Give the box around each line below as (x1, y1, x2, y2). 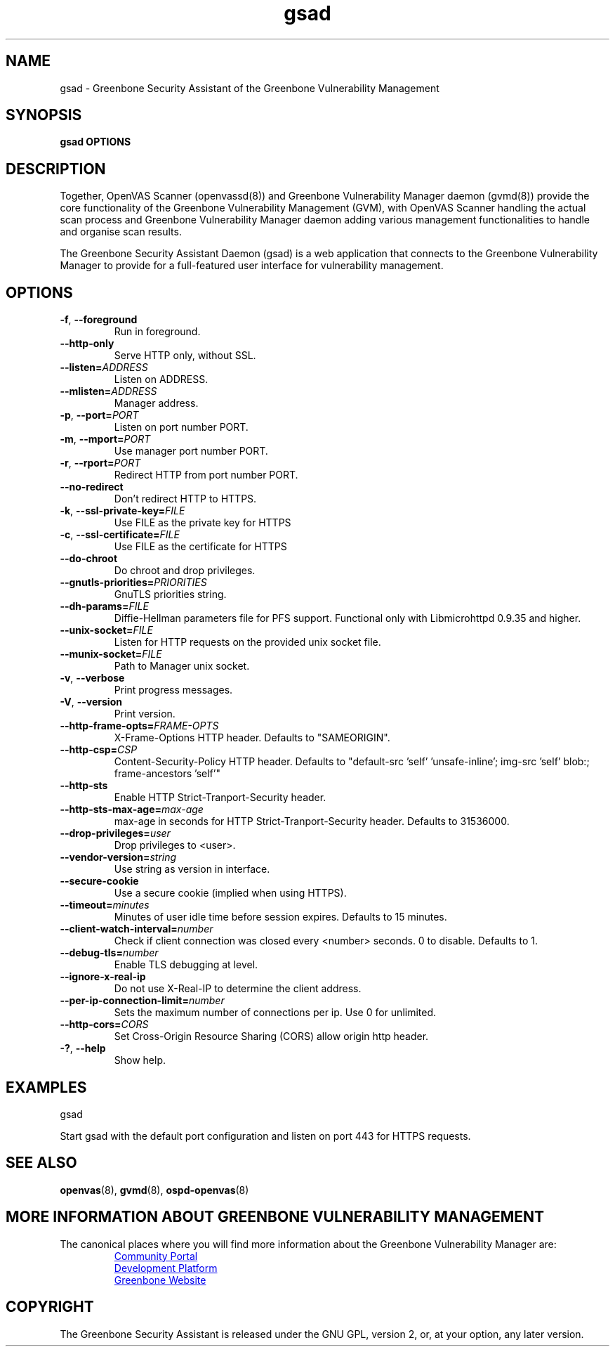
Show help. (114, 1054, 166, 1067)
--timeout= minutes (60, 899, 150, 911)
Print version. (114, 708, 176, 720)
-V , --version (60, 696, 122, 708)
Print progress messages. (114, 684, 233, 696)
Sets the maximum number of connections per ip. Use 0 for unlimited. (114, 1006, 437, 1019)
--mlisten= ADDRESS (60, 385, 157, 398)
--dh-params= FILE (60, 600, 149, 613)
